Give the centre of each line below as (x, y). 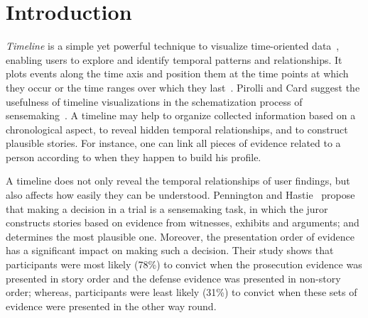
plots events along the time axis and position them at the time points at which (177, 73)
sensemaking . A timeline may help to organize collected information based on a (181, 115)
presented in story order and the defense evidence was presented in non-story (173, 278)
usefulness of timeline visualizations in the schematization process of (154, 101)
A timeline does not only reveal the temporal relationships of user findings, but (178, 181)
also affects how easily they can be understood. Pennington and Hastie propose (180, 195)
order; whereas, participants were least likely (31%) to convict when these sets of (182, 292)
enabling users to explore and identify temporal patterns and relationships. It (174, 59)
